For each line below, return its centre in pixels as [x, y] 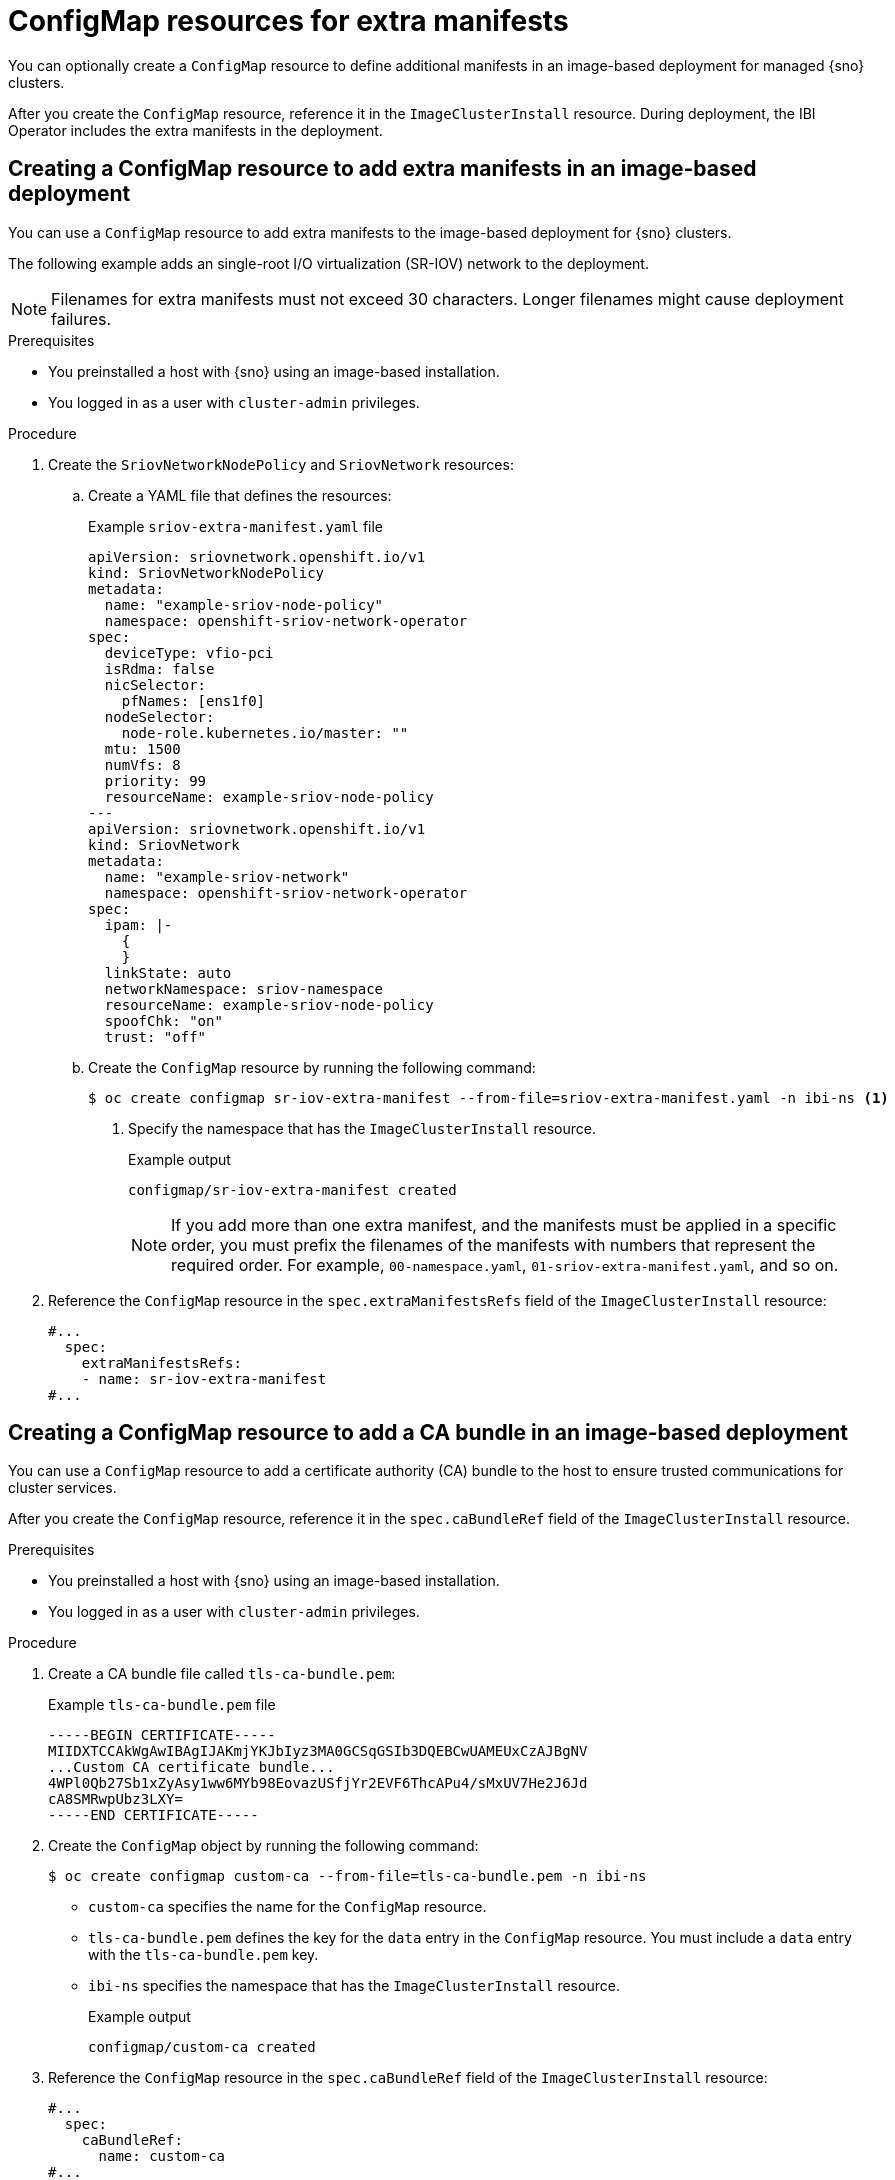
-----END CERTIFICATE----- [153, 1815]
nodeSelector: [159, 716]
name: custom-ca [162, 2156]
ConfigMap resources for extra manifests [288, 21]
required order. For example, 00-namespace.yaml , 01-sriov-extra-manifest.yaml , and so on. [505, 1264]
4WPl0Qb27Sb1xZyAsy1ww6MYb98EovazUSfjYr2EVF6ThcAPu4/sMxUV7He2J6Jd [318, 1783]
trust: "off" [155, 1036]
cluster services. [62, 1488]
